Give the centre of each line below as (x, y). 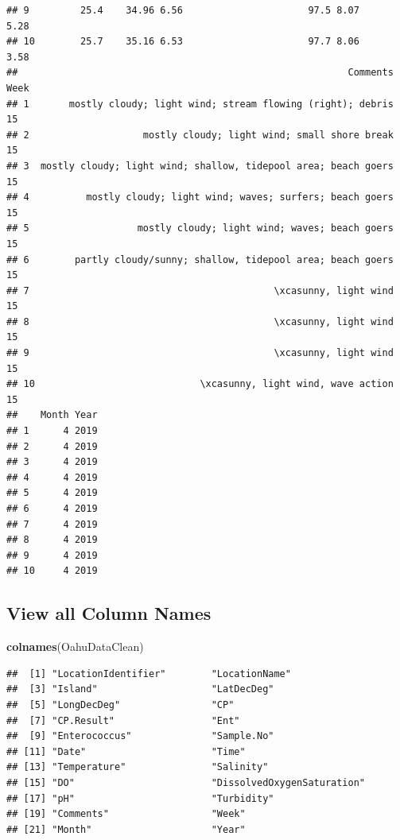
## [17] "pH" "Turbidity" (140, 798)
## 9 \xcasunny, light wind (200, 353)
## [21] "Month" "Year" (126, 829)
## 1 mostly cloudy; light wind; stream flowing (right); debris (200, 104)
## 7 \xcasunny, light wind (200, 290)
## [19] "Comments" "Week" (126, 814)
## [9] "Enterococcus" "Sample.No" (140, 736)
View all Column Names (109, 613)
